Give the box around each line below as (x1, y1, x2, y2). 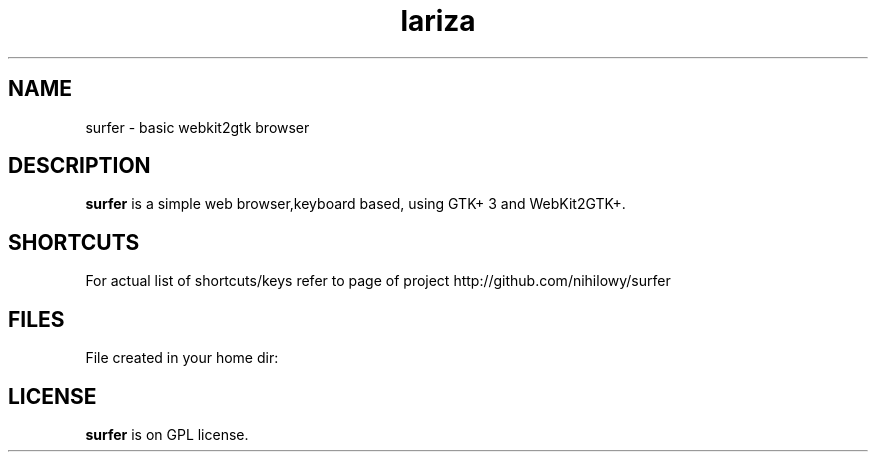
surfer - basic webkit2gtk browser (85, 118, 310, 136)
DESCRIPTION (8, 153, 151, 179)
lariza (400, 4, 476, 38)
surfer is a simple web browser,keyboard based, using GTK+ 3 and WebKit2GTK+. (85, 195, 626, 213)
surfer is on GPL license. (85, 425, 249, 443)
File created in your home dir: (85, 349, 279, 367)
